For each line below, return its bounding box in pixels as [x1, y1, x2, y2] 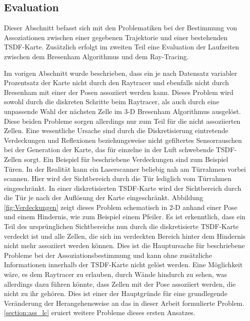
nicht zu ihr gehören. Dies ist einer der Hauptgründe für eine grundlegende [4, 288, 228, 298]
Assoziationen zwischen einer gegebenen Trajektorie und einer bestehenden [4, 32, 228, 42]
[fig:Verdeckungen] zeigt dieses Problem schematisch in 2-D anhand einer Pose [4, 202, 237, 212]
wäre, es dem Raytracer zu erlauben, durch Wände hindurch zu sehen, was [4, 269, 227, 279]
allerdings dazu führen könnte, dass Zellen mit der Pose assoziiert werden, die [4, 278, 236, 289]
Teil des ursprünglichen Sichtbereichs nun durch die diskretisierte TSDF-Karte [4, 221, 239, 231]
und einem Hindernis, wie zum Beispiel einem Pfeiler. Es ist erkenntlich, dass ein [4, 211, 246, 222]
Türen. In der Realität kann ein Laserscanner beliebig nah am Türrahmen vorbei [4, 163, 246, 174]
